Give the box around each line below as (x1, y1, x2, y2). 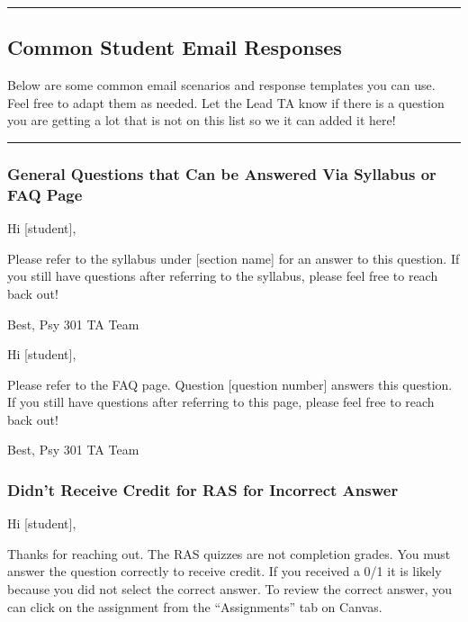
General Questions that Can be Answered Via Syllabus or (7, 162, 436, 185)
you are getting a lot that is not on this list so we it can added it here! (7, 111, 396, 130)
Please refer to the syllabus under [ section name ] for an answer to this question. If (7, 248, 460, 267)
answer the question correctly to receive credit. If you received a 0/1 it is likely (7, 562, 442, 581)
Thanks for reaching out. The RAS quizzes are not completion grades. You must (7, 544, 451, 563)
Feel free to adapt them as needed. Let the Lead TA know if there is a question (7, 93, 445, 112)
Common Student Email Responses (7, 33, 342, 61)
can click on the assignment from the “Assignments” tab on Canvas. (7, 597, 382, 616)
